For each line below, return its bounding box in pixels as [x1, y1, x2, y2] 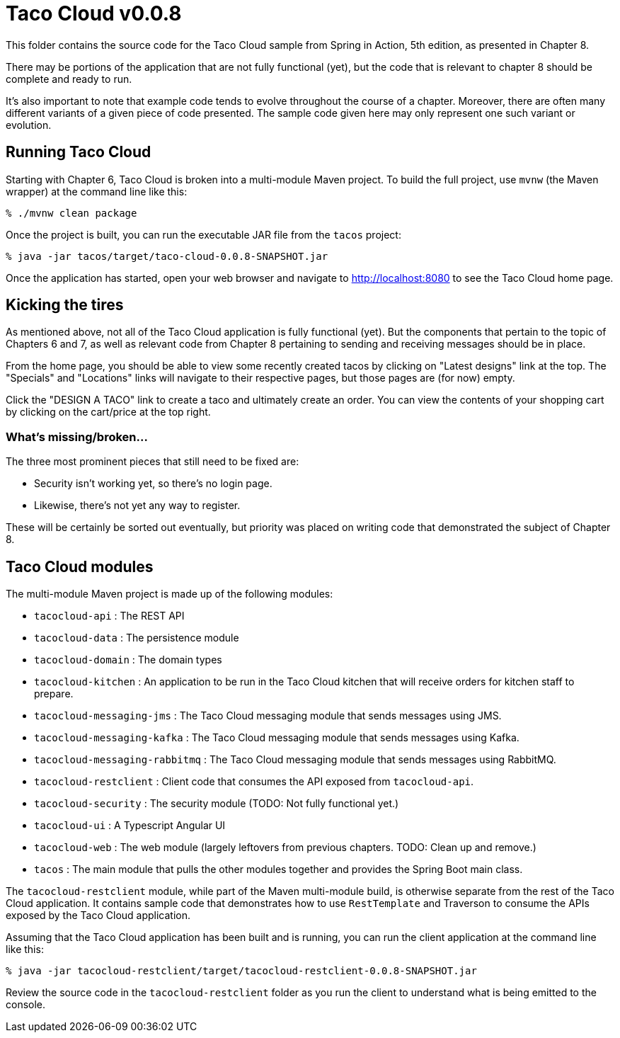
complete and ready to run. [6, 72, 132, 85]
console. [6, 998, 46, 1011]
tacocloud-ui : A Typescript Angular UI [34, 819, 226, 832]
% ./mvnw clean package [6, 207, 137, 219]
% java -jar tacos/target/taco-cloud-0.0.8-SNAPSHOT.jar [6, 250, 328, 262]
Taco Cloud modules [6, 557, 154, 576]
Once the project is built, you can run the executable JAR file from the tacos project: [6, 228, 401, 241]
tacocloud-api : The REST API [34, 610, 185, 622]
